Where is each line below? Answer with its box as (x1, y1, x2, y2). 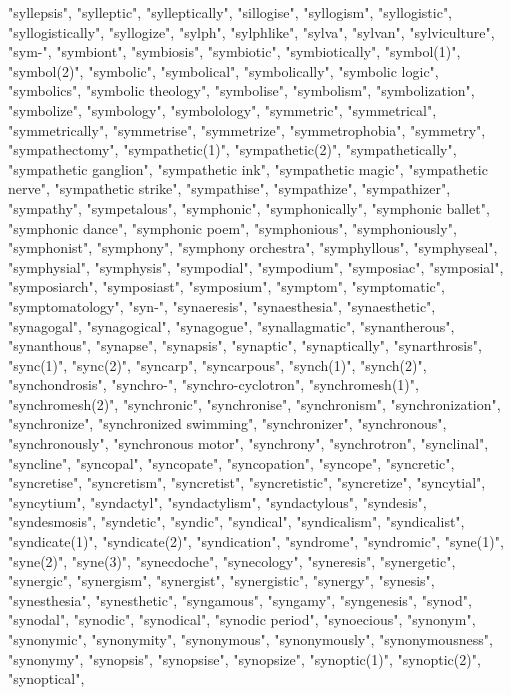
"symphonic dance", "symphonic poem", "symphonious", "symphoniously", (8, 217, 457, 238)
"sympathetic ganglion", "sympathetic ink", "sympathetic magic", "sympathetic (8, 158, 488, 179)
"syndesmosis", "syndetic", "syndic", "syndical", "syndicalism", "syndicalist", (8, 511, 465, 532)
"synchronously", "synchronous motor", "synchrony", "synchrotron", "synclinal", (8, 433, 489, 454)
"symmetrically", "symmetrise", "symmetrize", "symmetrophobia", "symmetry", (8, 119, 486, 140)
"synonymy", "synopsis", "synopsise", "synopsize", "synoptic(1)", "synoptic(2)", (8, 648, 481, 669)
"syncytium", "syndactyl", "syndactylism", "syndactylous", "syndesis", (8, 491, 427, 512)
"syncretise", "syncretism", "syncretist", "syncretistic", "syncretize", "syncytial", (8, 472, 486, 493)
